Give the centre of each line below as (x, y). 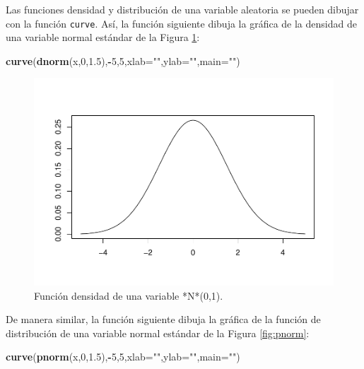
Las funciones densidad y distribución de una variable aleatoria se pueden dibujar (182, 9)
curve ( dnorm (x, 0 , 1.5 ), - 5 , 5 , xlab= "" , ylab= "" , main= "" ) (123, 60)
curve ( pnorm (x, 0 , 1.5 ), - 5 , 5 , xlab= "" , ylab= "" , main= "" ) (123, 357)
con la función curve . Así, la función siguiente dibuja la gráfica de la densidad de (181, 23)
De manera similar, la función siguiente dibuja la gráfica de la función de (163, 319)
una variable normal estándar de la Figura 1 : (103, 37)
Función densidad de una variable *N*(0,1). (129, 295)
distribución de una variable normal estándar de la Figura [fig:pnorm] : (158, 333)
